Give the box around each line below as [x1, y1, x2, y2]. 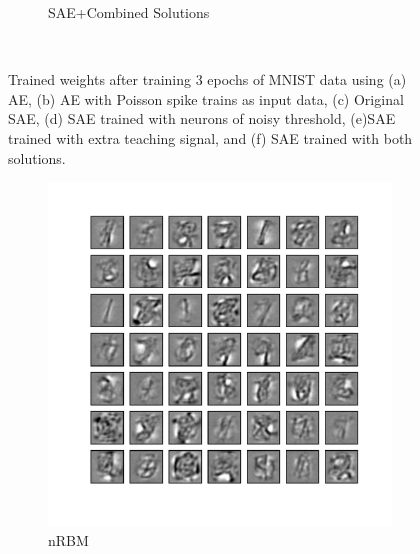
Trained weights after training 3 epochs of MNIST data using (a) [8, 69, 407, 90]
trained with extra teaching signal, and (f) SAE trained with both [8, 127, 413, 148]
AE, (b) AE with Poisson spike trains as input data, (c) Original [8, 88, 404, 109]
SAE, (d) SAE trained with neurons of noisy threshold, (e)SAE [8, 108, 396, 129]
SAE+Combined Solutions [48, 2, 210, 22]
